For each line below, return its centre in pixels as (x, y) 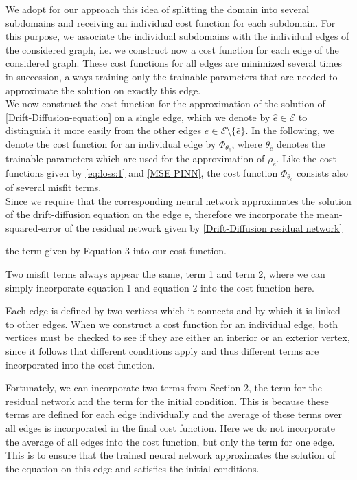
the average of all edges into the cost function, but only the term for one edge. (170, 441)
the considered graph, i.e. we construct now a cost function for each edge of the (172, 49)
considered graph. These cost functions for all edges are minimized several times (174, 63)
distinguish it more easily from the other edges (104, 130)
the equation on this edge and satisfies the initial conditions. (133, 468)
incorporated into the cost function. (80, 364)
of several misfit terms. (54, 187)
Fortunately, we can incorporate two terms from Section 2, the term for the (164, 388)
